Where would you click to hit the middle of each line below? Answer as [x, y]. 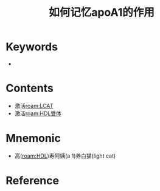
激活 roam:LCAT [34, 106]
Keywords [32, 47]
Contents [30, 88]
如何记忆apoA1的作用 [102, 12]
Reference [32, 181]
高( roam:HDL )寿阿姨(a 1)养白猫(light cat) [65, 156]
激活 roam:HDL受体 [38, 113]
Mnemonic [33, 139]
